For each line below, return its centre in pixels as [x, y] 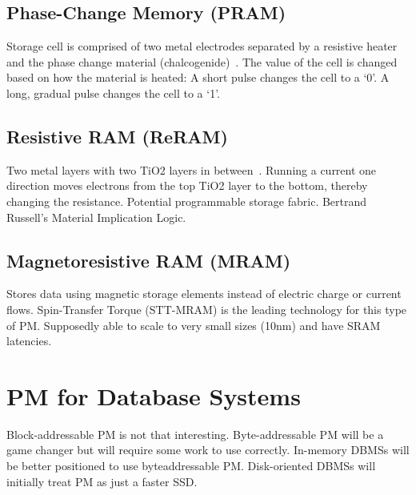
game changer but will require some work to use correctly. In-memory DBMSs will [208, 450]
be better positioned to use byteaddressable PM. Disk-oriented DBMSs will [191, 466]
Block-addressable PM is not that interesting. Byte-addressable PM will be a [195, 434]
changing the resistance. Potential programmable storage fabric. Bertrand [187, 201]
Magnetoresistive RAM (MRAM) [149, 260]
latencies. [29, 341]
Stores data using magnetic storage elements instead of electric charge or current [204, 294]
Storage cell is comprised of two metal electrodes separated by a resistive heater [202, 46]
